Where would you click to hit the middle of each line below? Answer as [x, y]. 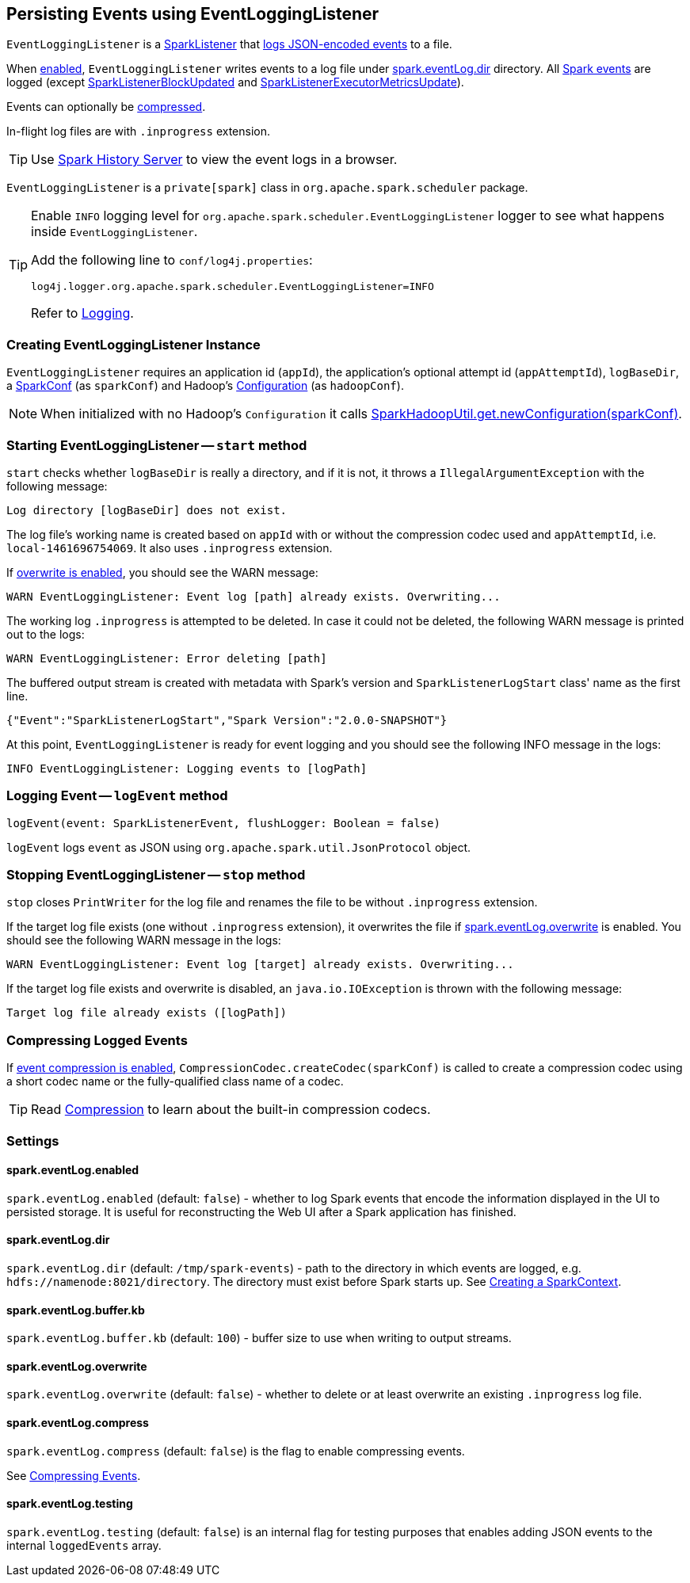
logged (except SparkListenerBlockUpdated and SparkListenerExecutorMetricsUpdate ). [235, 82]
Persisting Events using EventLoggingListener [193, 14]
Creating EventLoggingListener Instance [133, 344]
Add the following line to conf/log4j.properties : [172, 260]
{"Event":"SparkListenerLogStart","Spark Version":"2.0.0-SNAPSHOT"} [227, 720]
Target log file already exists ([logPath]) [147, 1013]
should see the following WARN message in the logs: [144, 940]
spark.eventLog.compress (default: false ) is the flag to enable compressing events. [236, 1451]
